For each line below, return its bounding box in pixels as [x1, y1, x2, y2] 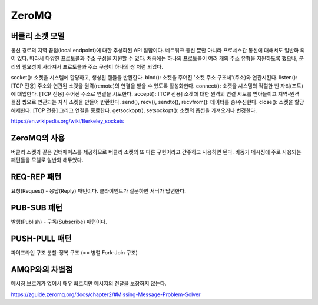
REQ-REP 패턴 [11, 172, 62, 182]
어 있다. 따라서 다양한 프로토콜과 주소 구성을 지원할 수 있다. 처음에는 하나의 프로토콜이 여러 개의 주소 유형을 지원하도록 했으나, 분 [11, 55, 304, 62]
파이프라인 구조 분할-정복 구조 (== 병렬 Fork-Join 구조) [11, 249, 138, 256]
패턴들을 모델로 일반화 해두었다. [11, 156, 84, 164]
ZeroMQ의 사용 [11, 133, 65, 143]
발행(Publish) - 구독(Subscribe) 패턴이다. [11, 218, 107, 226]
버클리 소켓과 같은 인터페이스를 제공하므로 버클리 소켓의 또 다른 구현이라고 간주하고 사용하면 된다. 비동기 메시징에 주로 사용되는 [11, 149, 302, 156]
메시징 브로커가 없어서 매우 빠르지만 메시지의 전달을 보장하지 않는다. [11, 280, 167, 287]
